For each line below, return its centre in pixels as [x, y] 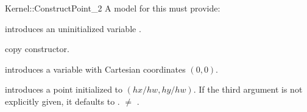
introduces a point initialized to [64, 89]
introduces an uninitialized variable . [73, 28]
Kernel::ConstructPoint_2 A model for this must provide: [113, 8]
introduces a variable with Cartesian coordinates [95, 69]
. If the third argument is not [248, 89]
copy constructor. [37, 49]
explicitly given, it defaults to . [62, 101]
